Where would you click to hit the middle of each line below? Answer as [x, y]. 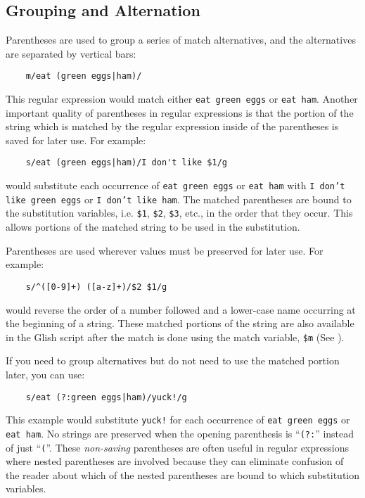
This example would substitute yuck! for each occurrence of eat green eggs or [178, 420]
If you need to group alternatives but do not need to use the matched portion [173, 360]
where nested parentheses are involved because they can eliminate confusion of [175, 461]
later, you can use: [45, 374]
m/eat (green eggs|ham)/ [84, 76]
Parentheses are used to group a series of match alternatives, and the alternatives [181, 40]
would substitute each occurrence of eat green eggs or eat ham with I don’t [175, 185]
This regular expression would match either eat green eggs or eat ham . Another [182, 99]
